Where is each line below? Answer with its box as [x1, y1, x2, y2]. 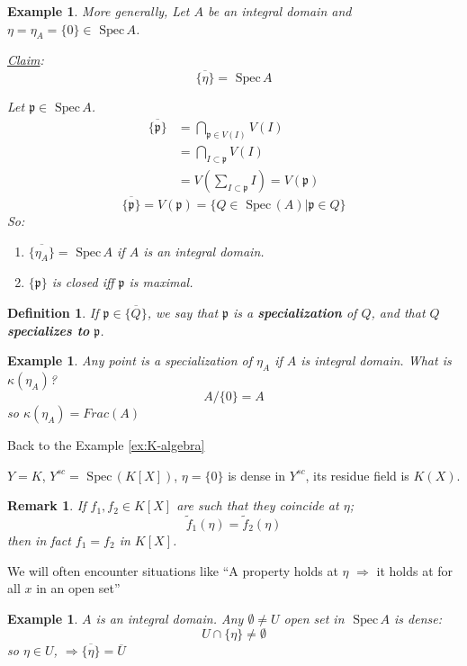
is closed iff [51, 273, 114, 292]
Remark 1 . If [7, 496, 86, 515]
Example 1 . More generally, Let [7, 2, 190, 20]
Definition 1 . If [7, 302, 99, 321]
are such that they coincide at [176, 496, 339, 515]
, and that [371, 302, 426, 321]
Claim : [7, 50, 44, 69]
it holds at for [376, 561, 454, 580]
